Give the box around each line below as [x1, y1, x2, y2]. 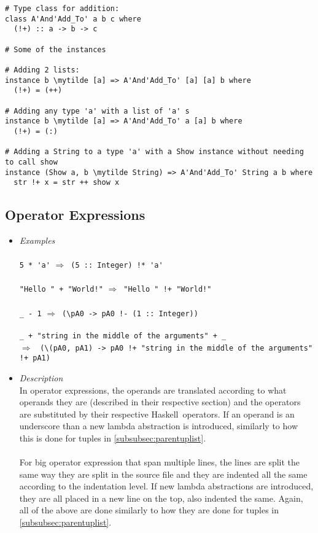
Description [19, 371, 63, 384]
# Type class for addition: [5, 4, 120, 13]
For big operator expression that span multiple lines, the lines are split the [19, 456, 300, 469]
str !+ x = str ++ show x [14, 178, 120, 187]
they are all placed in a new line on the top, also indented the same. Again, [19, 491, 303, 504]
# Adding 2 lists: [5, 65, 80, 74]
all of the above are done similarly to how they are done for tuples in [19, 504, 279, 516]
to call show [5, 157, 58, 166]
